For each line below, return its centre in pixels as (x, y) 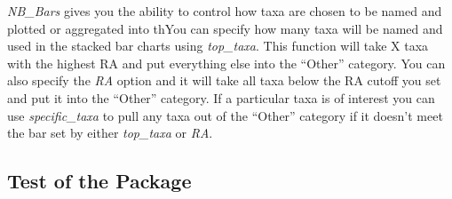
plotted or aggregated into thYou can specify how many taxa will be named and (225, 28)
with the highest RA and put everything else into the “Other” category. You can (226, 63)
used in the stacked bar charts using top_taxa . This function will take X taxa (218, 46)
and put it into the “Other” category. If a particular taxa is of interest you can (221, 97)
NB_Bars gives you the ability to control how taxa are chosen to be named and (225, 11)
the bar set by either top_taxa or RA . (110, 133)
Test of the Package (99, 181)
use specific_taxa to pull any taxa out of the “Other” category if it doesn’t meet (225, 115)
